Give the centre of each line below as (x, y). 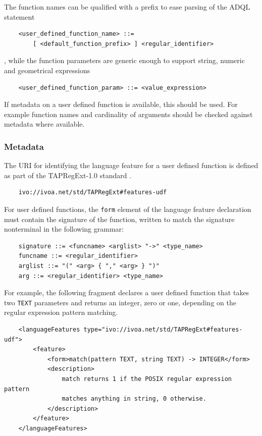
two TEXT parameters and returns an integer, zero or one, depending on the (120, 302)
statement (19, 16)
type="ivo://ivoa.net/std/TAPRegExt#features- (163, 330)
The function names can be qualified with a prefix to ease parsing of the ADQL (127, 7)
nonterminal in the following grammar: (64, 229)
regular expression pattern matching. (61, 312)
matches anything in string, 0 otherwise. (134, 399)
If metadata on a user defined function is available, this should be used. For (121, 104)
